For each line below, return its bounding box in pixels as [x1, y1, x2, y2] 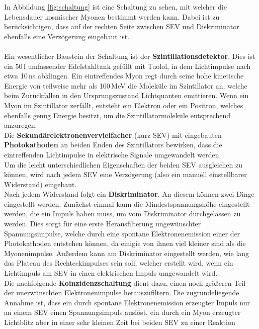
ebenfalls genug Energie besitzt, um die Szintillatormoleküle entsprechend [4, 110, 231, 120]
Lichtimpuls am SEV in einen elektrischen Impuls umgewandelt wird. [4, 268, 218, 278]
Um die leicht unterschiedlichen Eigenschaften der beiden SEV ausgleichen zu [4, 159, 242, 170]
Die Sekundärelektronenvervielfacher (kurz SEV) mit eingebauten [4, 129, 222, 140]
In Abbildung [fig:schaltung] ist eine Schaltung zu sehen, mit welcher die [4, 2, 227, 12]
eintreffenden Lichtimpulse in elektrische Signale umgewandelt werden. [4, 149, 221, 159]
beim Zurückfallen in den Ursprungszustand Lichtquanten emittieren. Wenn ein [4, 90, 249, 101]
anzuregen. [4, 120, 37, 130]
